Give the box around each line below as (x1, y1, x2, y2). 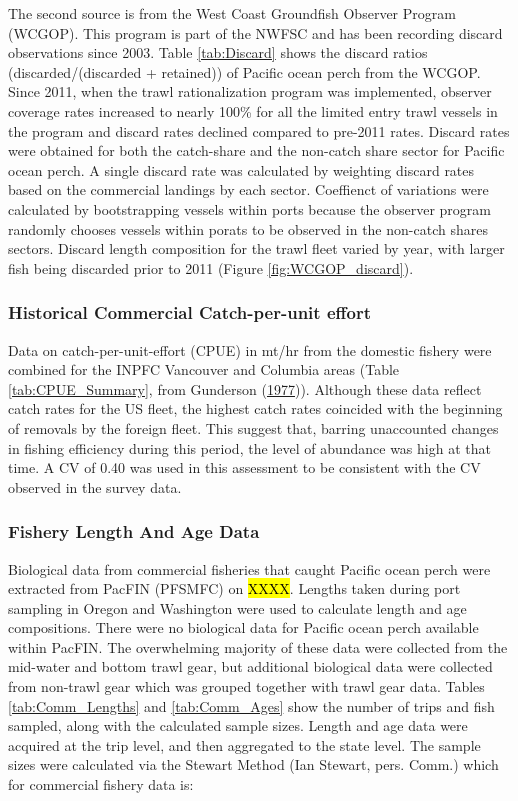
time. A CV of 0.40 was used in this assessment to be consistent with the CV (8, 457, 481, 478)
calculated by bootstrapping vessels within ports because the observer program (8, 198, 491, 219)
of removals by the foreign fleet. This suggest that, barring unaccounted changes (8, 417, 499, 438)
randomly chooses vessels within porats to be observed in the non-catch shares (8, 218, 488, 239)
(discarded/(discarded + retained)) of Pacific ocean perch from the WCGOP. (8, 61, 481, 82)
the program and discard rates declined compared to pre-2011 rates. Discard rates (8, 120, 510, 141)
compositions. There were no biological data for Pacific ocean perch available (8, 617, 479, 638)
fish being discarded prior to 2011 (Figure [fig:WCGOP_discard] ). (8, 257, 414, 278)
